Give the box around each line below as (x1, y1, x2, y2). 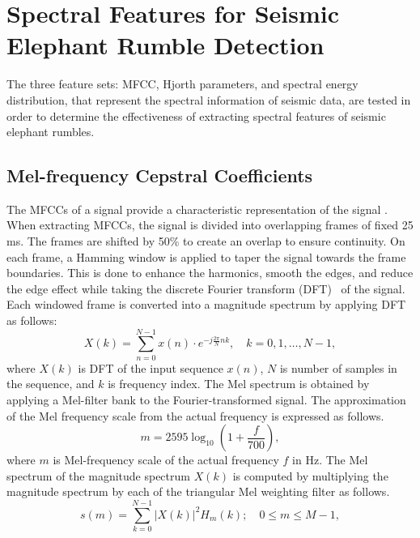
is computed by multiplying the (232, 467, 388, 484)
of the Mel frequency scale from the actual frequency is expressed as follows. (6, 407, 384, 424)
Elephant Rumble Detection (6, 28, 325, 62)
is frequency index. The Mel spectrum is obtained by (108, 375, 370, 392)
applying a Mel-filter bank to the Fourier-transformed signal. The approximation (6, 391, 406, 408)
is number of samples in (279, 359, 397, 376)
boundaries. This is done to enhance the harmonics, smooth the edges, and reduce (6, 264, 414, 281)
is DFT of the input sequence (78, 359, 223, 376)
